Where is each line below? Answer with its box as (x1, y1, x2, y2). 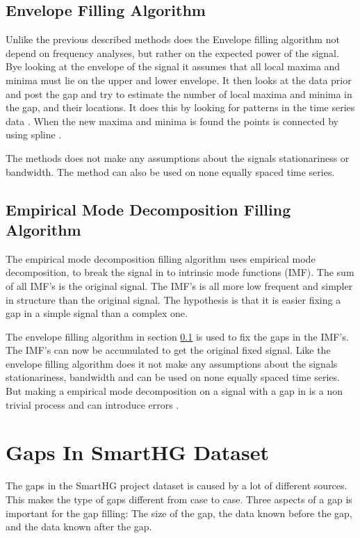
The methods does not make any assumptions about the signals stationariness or (6, 150, 350, 165)
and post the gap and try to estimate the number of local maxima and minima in (6, 86, 352, 101)
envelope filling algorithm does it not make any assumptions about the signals (6, 356, 338, 370)
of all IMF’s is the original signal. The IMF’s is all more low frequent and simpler (6, 278, 353, 293)
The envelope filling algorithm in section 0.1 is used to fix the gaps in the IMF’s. (6, 329, 349, 343)
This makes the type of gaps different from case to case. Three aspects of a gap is (6, 491, 352, 506)
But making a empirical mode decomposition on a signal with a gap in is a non (6, 384, 343, 398)
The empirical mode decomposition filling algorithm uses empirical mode (6, 251, 316, 266)
